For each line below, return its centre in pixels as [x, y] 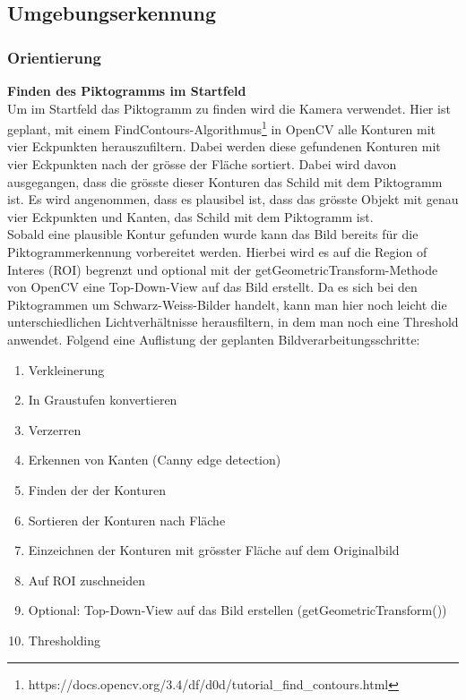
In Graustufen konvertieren [103, 400]
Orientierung [54, 57]
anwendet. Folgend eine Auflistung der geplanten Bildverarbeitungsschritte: [214, 339]
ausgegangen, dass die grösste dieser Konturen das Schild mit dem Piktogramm [225, 181]
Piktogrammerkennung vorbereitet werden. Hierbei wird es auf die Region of [217, 252]
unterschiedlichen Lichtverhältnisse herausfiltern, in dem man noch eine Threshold [233, 322]
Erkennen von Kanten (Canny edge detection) [155, 460]
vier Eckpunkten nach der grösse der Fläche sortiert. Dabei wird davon [202, 164]
